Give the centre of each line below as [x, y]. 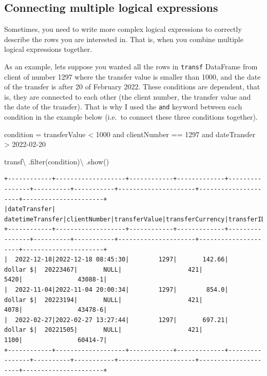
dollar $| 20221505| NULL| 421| [103, 330]
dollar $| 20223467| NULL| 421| [103, 269]
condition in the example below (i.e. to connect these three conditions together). [131, 117]
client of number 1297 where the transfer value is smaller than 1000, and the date [132, 76]
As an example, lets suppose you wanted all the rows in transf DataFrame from [131, 66]
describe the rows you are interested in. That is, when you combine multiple [124, 39]
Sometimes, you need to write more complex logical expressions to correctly [123, 29]
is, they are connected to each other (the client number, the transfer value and [128, 96]
